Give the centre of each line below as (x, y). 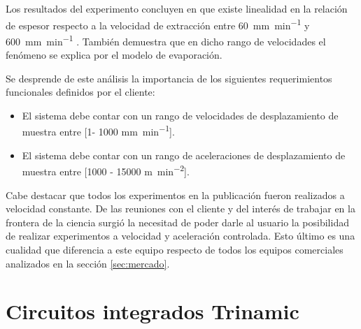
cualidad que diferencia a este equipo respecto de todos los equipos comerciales (175, 249)
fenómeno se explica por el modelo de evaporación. (114, 55)
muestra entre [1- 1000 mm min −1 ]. (98, 131)
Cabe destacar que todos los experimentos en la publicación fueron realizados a (175, 195)
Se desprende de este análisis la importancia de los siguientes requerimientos (169, 78)
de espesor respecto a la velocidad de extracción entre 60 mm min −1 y (158, 24)
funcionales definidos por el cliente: (80, 92)
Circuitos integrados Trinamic (153, 311)
